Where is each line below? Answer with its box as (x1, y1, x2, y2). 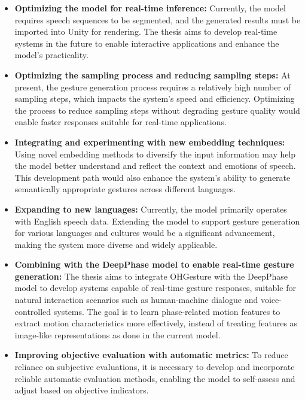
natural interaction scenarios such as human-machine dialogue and (14, 293, 258, 306)
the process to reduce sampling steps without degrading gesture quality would (14, 104, 300, 116)
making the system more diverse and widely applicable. (14, 238, 218, 250)
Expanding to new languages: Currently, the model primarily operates (14, 202, 287, 215)
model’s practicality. (14, 49, 89, 61)
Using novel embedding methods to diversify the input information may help (14, 147, 296, 160)
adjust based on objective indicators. (14, 384, 149, 396)
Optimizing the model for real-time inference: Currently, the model (14, 2, 286, 14)
